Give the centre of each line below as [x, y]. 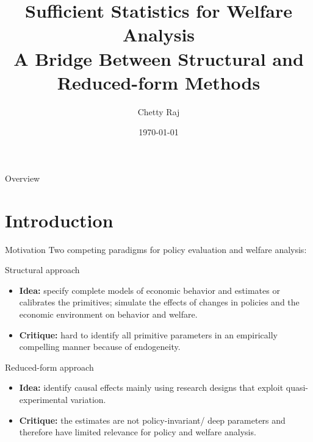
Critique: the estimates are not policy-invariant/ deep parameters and [152, 420]
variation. [88, 399]
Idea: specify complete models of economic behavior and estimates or [149, 290]
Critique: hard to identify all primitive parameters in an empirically [148, 334]
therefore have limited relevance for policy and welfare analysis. [138, 432]
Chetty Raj [159, 111]
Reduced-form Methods [159, 82]
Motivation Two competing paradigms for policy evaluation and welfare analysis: [156, 249]
